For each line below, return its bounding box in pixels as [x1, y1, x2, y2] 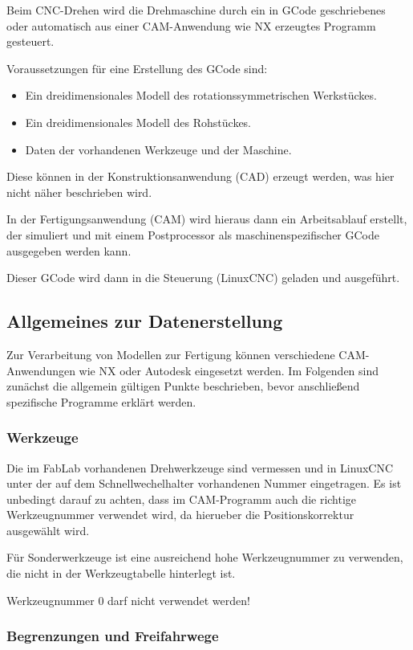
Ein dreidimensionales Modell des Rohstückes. [25, 113, 251, 130]
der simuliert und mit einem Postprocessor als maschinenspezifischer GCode [6, 226, 380, 243]
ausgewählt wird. [6, 521, 90, 538]
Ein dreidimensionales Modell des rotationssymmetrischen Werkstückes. [25, 87, 377, 104]
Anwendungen [6, 362, 75, 378]
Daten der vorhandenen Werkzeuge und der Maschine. [25, 141, 292, 157]
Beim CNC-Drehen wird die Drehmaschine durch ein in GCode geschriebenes [6, 2, 386, 18]
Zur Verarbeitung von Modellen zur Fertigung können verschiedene [6, 345, 335, 362]
